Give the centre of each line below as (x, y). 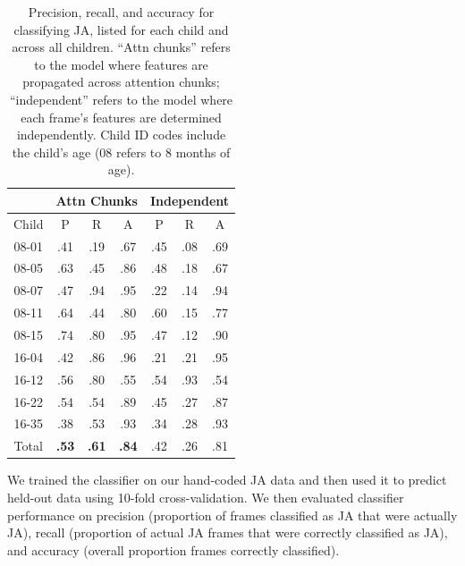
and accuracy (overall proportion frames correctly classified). (173, 549)
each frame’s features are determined (121, 117)
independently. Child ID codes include (121, 135)
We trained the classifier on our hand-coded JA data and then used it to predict (227, 480)
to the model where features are (121, 64)
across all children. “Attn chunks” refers (121, 47)
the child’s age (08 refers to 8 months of (121, 152)
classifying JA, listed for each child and (121, 29)
